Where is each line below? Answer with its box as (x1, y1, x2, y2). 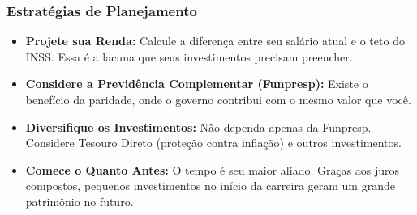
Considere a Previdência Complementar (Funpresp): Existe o (25, 75, 368, 92)
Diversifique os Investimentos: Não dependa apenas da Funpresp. (25, 118, 372, 135)
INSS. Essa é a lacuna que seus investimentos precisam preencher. (25, 48, 353, 65)
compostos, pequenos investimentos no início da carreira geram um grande (25, 177, 395, 194)
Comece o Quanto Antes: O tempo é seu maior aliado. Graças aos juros (25, 161, 400, 178)
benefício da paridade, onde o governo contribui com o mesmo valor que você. (25, 91, 411, 107)
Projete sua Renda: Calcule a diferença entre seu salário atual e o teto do (25, 32, 405, 49)
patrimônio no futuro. (25, 192, 134, 209)
